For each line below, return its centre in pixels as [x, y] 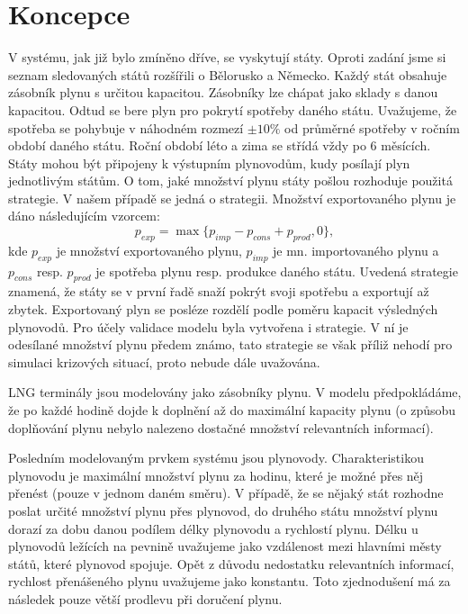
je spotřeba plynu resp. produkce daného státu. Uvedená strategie [277, 271]
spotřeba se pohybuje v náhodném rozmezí [126, 127]
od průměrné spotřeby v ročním [372, 127]
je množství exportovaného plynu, [149, 250]
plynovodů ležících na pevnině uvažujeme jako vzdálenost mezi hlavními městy [225, 546]
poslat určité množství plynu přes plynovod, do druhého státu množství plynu [223, 510]
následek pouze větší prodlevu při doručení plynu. [145, 598]
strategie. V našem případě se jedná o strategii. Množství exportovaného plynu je [232, 198]
